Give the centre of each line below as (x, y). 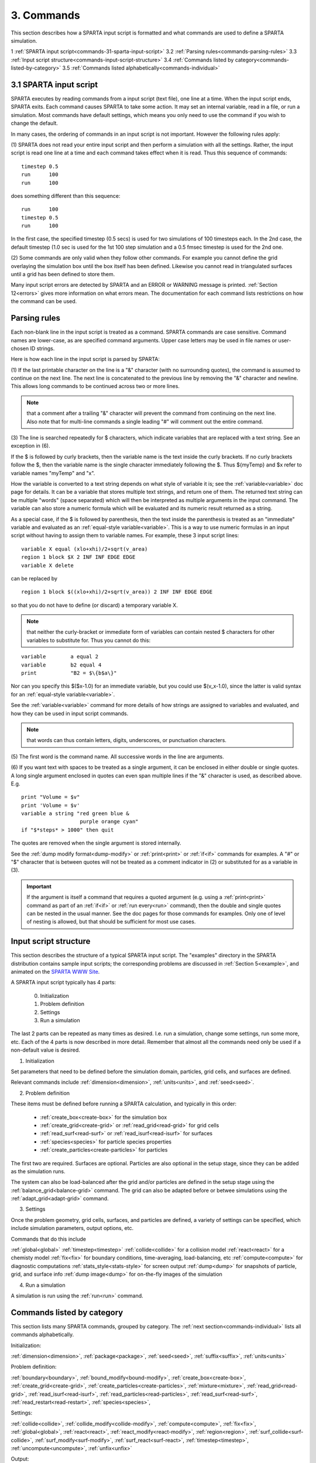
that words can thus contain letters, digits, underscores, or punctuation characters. (126, 740)
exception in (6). (31, 446)
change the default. (35, 123)
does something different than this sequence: (66, 195)
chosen (20, 348)
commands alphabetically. (42, 1335)
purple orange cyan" (109, 822)
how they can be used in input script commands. (70, 713)
